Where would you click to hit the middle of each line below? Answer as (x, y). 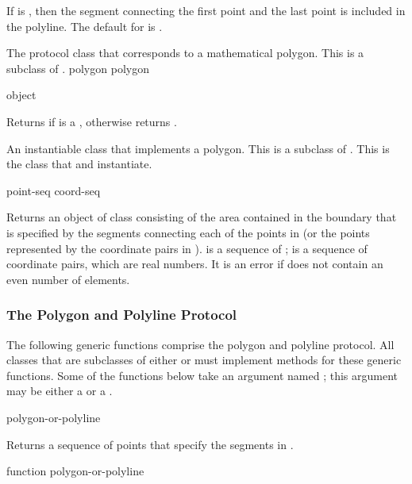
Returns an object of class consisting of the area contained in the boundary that (202, 217)
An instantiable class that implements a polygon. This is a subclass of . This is (198, 148)
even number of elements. (68, 279)
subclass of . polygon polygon (78, 68)
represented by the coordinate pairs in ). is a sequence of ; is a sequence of (187, 248)
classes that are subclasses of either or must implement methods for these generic (204, 360)
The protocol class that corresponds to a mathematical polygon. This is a (185, 53)
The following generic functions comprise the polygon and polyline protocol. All (200, 344)
